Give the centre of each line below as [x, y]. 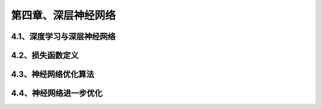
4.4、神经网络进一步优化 [57, 93]
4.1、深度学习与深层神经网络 [63, 36]
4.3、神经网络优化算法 [53, 74]
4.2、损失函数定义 [45, 55]
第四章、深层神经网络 [64, 15]
